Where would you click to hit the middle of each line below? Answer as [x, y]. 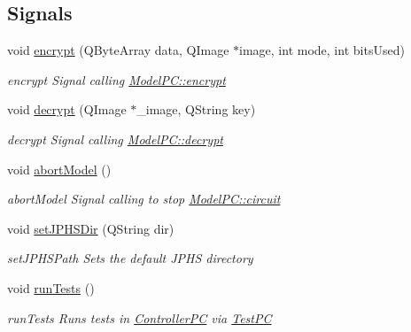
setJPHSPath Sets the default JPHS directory [130, 258]
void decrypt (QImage [67, 109]
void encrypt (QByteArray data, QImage [118, 50]
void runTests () [51, 287]
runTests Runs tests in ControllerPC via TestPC [140, 317]
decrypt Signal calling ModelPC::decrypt [115, 139]
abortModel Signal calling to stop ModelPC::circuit [144, 199]
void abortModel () [59, 169]
